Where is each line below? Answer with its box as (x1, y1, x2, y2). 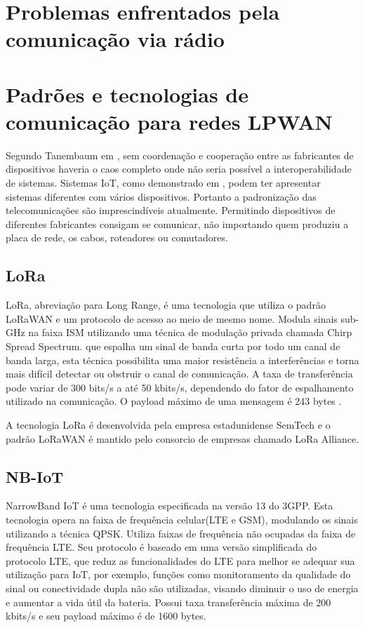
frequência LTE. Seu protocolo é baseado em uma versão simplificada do (6, 540, 317, 554)
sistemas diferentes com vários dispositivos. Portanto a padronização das (6, 189, 317, 203)
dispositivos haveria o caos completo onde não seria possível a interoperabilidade (6, 161, 352, 176)
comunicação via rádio (6, 25, 225, 53)
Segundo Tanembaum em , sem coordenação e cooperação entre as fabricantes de (6, 147, 354, 162)
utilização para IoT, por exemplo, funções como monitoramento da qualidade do (6, 567, 351, 582)
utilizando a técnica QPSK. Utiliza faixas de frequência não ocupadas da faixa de (6, 526, 356, 540)
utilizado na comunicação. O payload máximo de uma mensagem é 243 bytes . (6, 394, 342, 408)
